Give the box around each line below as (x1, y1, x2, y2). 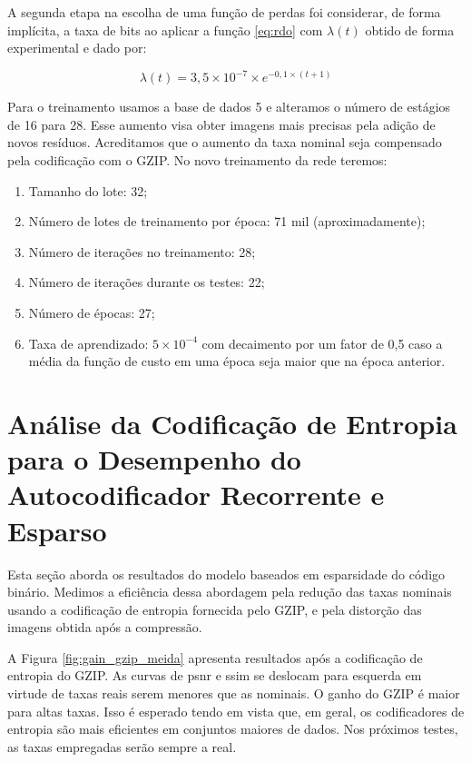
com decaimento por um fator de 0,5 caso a (201, 333, 443, 352)
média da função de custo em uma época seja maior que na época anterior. (28, 351, 446, 371)
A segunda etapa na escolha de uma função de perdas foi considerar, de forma (7, 3, 441, 21)
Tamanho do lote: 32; (28, 181, 148, 200)
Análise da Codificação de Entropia (7, 405, 457, 441)
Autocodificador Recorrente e (7, 476, 385, 513)
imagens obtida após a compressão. (7, 618, 202, 637)
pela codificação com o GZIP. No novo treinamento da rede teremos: (7, 151, 388, 170)
